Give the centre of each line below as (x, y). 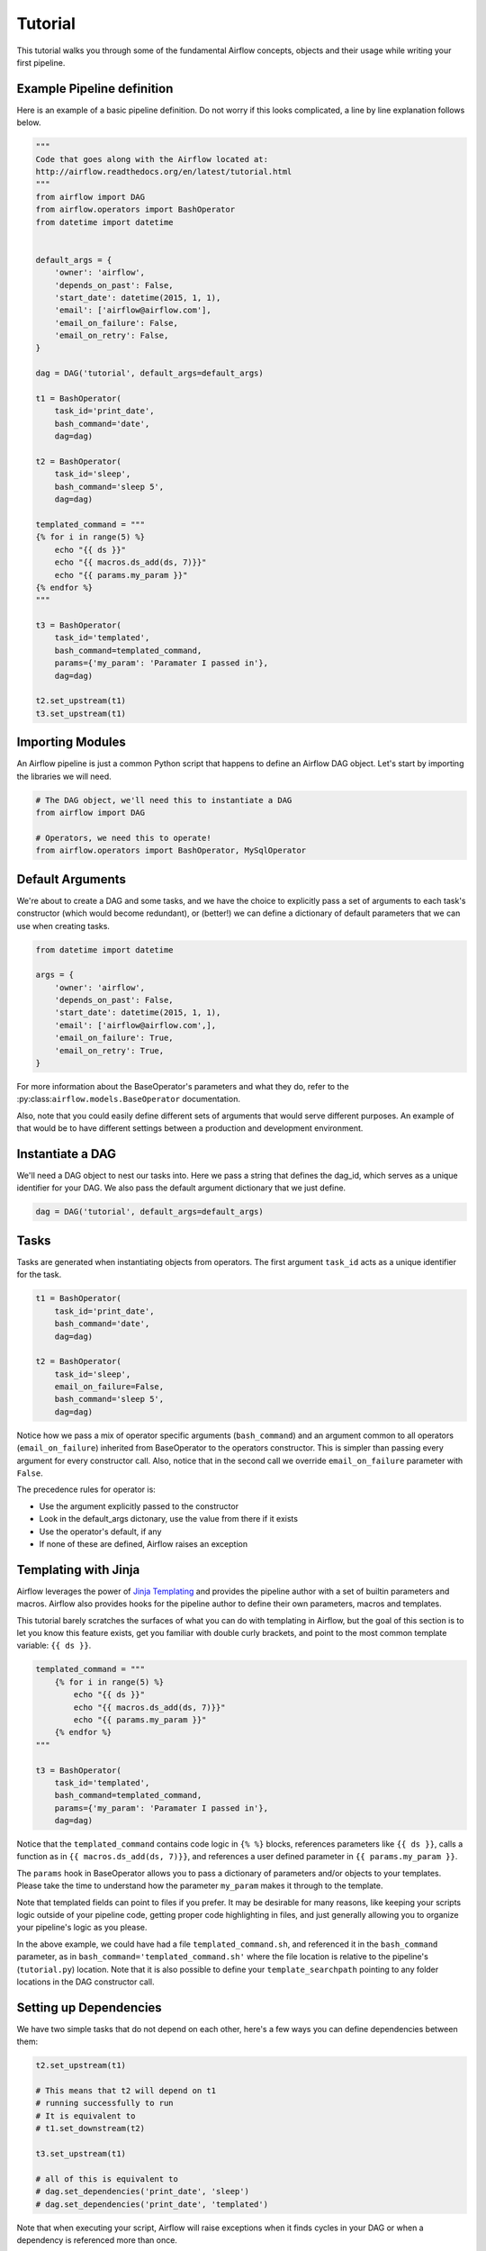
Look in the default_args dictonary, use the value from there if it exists (169, 1519)
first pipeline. (41, 62)
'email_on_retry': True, (109, 1050)
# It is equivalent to (85, 2115)
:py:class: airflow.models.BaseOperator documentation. (128, 1099)
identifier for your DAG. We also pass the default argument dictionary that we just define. (181, 1188)
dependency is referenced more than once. (97, 2240)
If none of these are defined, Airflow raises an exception (143, 1543)
